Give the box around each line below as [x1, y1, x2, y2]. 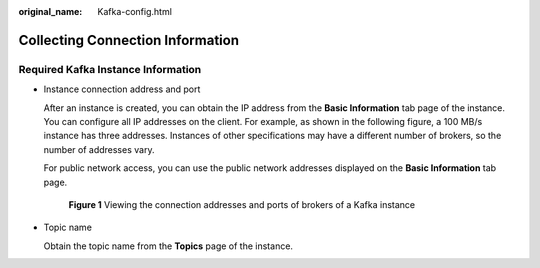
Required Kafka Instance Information [18, 62, 202, 76]
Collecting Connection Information [18, 31, 240, 49]
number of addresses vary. [43, 143, 155, 155]
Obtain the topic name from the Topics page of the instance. [43, 240, 294, 252]
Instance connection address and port [43, 83, 201, 95]
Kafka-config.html [97, 6, 172, 17]
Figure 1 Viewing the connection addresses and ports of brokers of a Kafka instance [68, 198, 416, 210]
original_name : [18, 6, 83, 17]
